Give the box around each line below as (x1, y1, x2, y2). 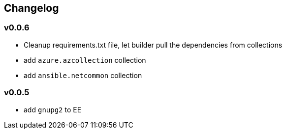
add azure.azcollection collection (24, 55, 146, 64)
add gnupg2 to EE (24, 105, 82, 114)
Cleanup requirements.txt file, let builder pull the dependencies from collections (24, 40, 283, 49)
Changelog (4, 2, 59, 14)
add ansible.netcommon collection (24, 71, 142, 80)
